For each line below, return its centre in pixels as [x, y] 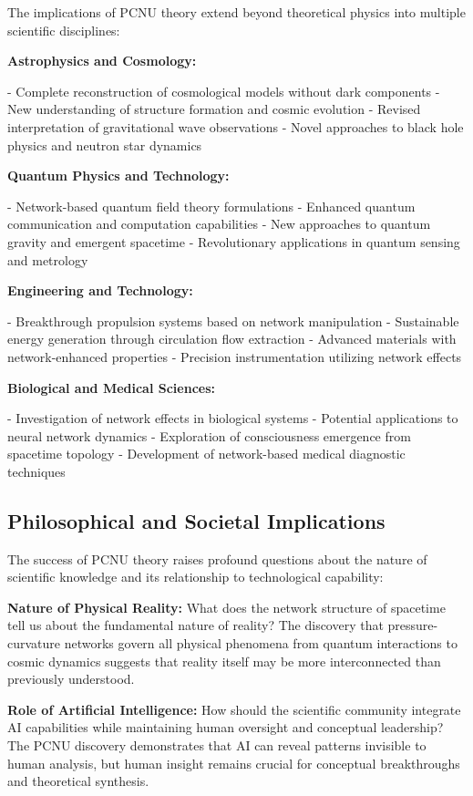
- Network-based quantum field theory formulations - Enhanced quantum [211, 206]
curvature [34, 643]
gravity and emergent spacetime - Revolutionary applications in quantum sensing [234, 241]
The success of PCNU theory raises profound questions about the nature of [217, 558]
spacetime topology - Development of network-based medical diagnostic [206, 454]
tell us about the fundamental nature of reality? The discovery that [195, 625]
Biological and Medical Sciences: [112, 387]
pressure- [413, 625]
